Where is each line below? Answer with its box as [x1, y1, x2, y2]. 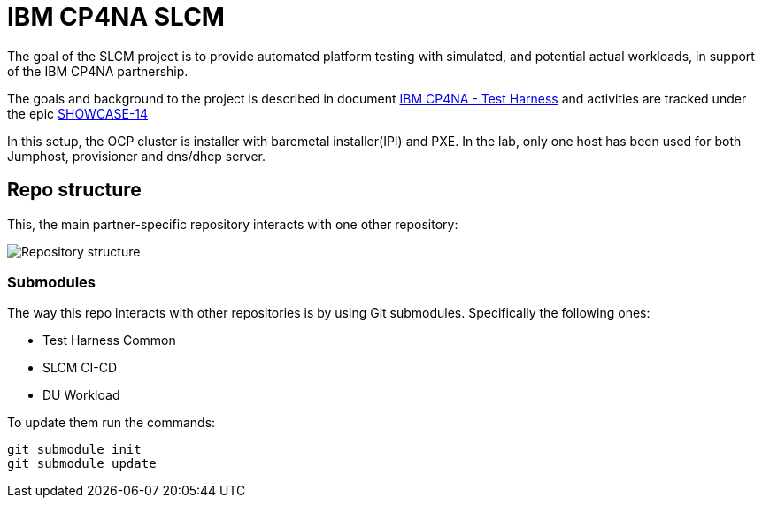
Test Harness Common [42, 333, 176, 348]
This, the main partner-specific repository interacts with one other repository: [7, 216, 458, 232]
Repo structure [7, 179, 142, 202]
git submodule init [7, 442, 142, 457]
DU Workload [42, 387, 120, 403]
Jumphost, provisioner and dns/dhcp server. [7, 148, 266, 164]
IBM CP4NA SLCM [7, 2, 225, 32]
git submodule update [7, 456, 157, 471]
